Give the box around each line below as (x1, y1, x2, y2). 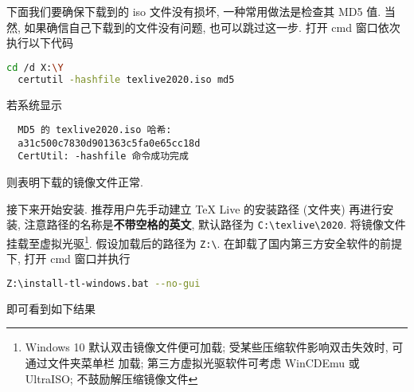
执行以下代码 (6, 34, 73, 51)
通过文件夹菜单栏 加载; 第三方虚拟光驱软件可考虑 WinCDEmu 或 (25, 354, 360, 370)
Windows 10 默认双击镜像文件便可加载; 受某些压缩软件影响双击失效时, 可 (25, 339, 404, 355)
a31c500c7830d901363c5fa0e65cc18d (18, 137, 201, 149)
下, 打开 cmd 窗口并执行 (6, 250, 131, 267)
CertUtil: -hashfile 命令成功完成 (18, 151, 189, 163)
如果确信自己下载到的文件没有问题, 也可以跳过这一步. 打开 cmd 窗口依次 (24, 18, 400, 35)
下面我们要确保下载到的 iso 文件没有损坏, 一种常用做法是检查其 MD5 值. (6, 3, 381, 19)
